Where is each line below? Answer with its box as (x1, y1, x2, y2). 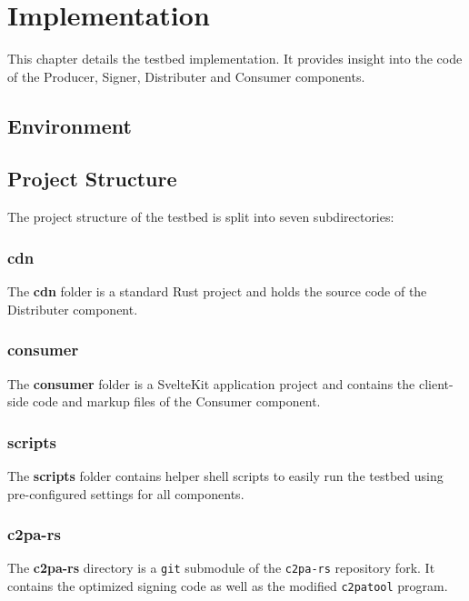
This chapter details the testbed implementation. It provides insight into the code (7, 49, 463, 68)
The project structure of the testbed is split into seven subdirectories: (7, 207, 394, 226)
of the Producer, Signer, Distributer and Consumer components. (7, 66, 365, 85)
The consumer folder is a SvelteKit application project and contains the (7, 374, 415, 393)
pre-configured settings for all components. (7, 484, 244, 503)
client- (418, 374, 454, 393)
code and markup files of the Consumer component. (33, 392, 321, 411)
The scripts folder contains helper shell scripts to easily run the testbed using (7, 466, 444, 485)
